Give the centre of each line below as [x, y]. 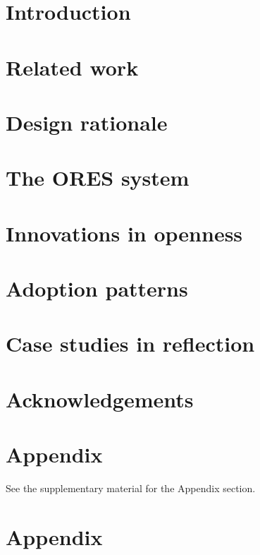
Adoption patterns [97, 288]
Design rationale [87, 122]
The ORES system [98, 178]
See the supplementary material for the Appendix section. [131, 488]
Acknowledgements [100, 399]
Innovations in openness [124, 233]
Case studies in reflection [130, 344]
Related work [72, 67]
